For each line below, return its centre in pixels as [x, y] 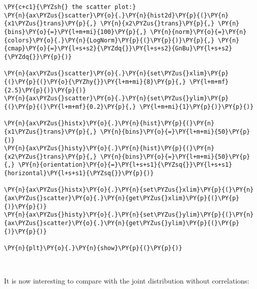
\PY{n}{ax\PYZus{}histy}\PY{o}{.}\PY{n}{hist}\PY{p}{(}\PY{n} [109, 148]
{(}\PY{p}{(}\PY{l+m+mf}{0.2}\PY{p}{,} [70, 107]
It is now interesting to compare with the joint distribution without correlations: [127, 281]
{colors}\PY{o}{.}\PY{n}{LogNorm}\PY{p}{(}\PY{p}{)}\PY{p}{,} [109, 40]
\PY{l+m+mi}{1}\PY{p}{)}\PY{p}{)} [197, 107]
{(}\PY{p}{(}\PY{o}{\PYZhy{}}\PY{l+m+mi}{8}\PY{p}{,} [95, 82]
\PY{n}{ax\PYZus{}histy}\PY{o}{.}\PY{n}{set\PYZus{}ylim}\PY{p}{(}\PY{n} [129, 215]
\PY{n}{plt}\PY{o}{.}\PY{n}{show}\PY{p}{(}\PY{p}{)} [93, 248]
